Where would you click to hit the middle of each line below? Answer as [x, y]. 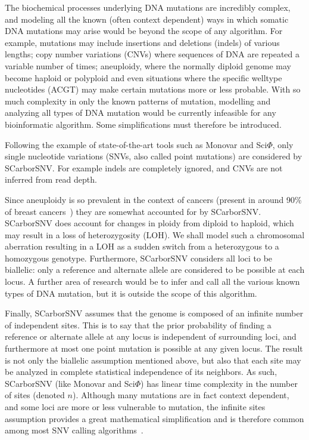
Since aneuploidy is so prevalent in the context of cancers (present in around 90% [153, 199]
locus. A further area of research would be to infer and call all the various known [152, 281]
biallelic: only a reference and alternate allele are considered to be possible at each [155, 270]
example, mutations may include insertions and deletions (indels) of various [142, 42]
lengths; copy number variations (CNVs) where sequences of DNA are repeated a [152, 54]
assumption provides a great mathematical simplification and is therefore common [154, 418]
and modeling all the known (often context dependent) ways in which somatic [147, 19]
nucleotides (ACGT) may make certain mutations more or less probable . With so [153, 89]
